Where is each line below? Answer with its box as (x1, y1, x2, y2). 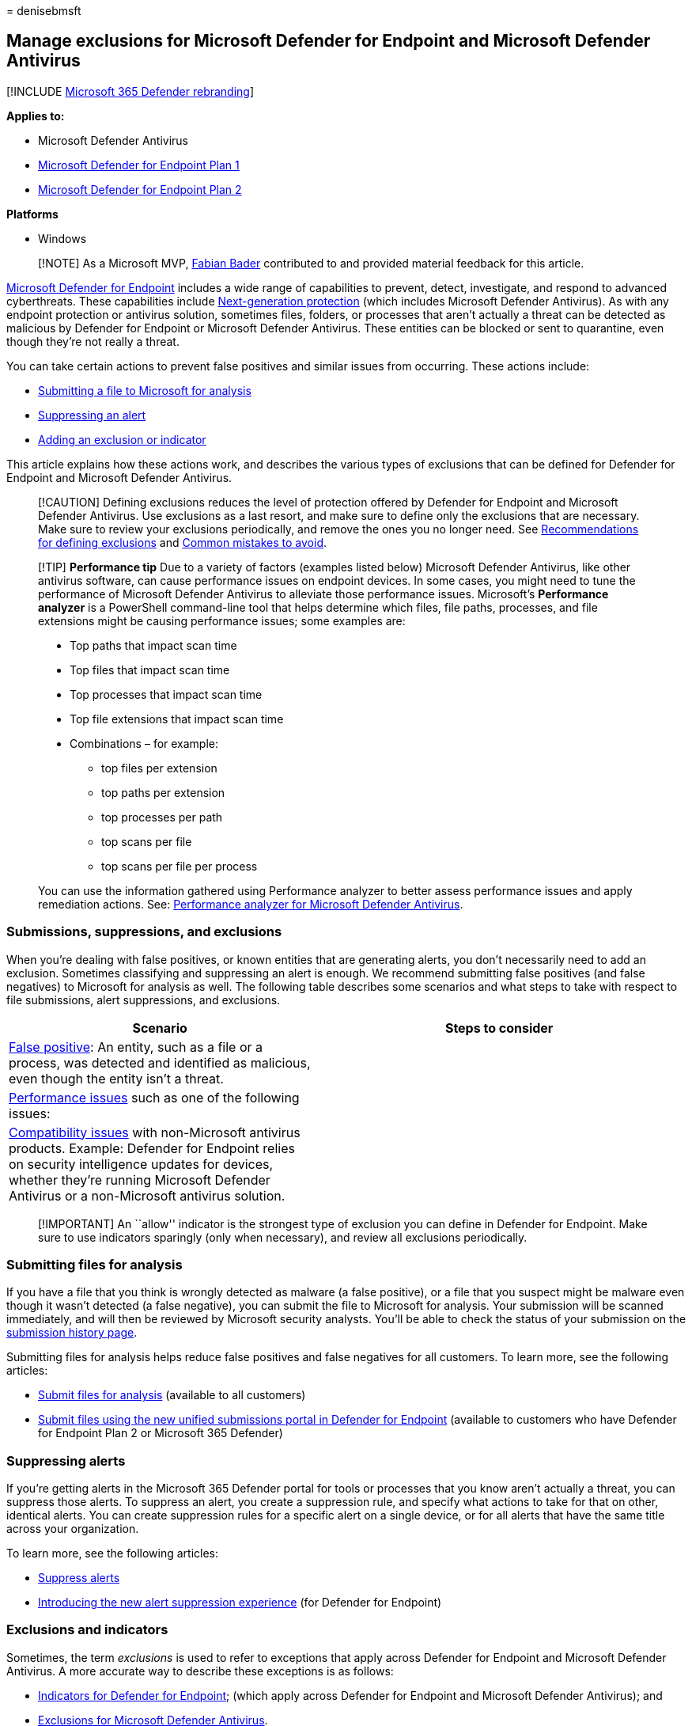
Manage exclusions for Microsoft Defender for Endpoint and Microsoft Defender (6, 31, 651, 51)
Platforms (6, 207, 59, 221)
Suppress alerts (38, 1571, 120, 1585)
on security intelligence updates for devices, (9, 1155, 274, 1172)
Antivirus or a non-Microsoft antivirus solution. (9, 1187, 285, 1204)
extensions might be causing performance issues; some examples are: (38, 613, 406, 628)
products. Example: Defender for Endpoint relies (9, 1140, 295, 1156)
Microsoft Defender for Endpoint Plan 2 (38, 182, 242, 196)
